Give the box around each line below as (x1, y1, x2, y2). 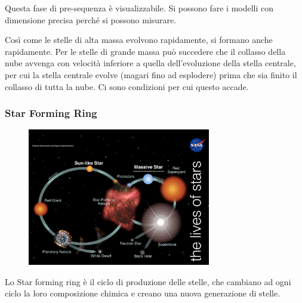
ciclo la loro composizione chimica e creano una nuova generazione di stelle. (5, 287, 281, 299)
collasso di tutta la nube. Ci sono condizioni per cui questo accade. (5, 80, 249, 92)
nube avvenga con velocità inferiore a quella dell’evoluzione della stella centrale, (5, 57, 296, 69)
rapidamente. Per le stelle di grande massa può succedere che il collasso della (5, 45, 286, 57)
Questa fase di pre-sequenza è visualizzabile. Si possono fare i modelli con (5, 2, 274, 14)
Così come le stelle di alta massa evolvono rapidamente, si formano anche (5, 33, 273, 46)
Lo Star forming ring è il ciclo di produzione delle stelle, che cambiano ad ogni (5, 275, 291, 287)
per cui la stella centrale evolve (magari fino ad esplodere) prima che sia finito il (5, 68, 297, 81)
